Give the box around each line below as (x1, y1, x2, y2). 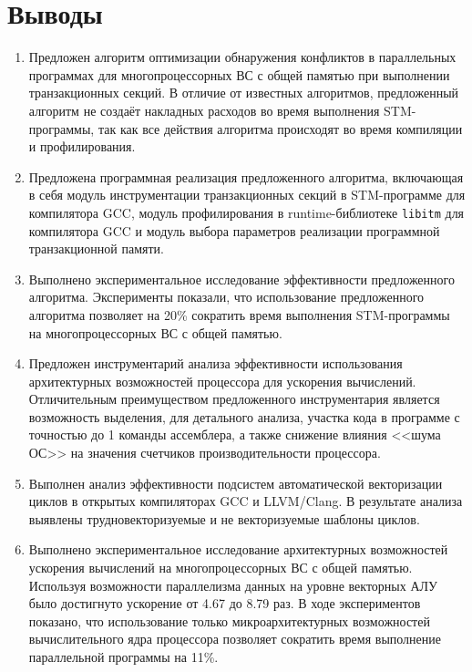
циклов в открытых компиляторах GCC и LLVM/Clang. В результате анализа (28, 491, 463, 511)
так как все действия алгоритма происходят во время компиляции (97, 119, 463, 138)
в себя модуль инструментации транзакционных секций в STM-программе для (28, 185, 466, 204)
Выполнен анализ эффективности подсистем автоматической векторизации (28, 473, 443, 492)
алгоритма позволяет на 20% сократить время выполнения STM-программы (28, 305, 450, 324)
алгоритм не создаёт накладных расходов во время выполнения (28, 100, 380, 119)
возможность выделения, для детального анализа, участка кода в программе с (28, 407, 460, 426)
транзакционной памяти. (28, 239, 164, 258)
